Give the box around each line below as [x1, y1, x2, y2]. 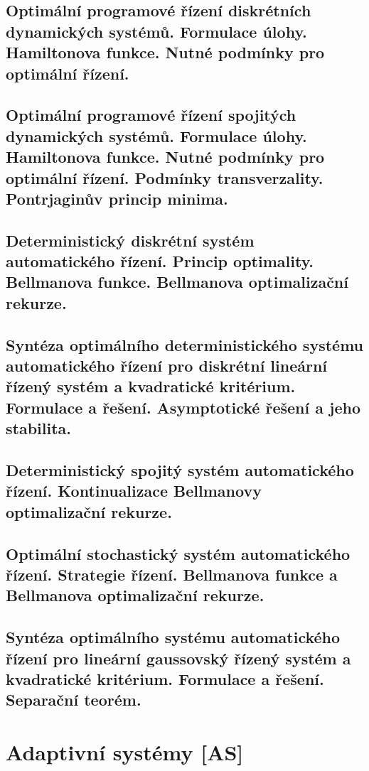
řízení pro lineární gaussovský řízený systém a [6, 647, 351, 669]
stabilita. [6, 417, 72, 439]
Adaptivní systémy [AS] [6, 737, 244, 766]
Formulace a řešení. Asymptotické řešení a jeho [6, 396, 360, 418]
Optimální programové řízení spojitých [6, 104, 296, 126]
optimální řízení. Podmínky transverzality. [6, 166, 323, 188]
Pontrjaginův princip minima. [6, 187, 228, 209]
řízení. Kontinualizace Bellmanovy [6, 480, 262, 502]
